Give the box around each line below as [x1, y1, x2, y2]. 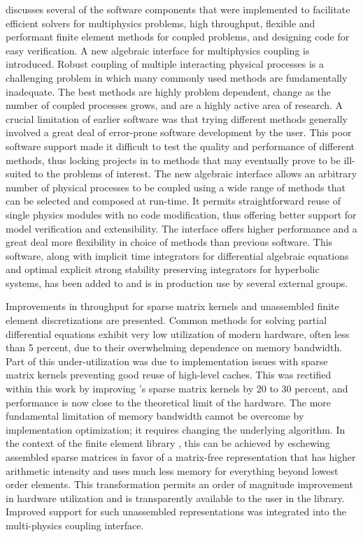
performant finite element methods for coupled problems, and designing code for [6, 29, 350, 44]
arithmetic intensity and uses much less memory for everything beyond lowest [6, 463, 339, 478]
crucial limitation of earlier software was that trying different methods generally [6, 111, 348, 126]
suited [6, 166, 31, 181]
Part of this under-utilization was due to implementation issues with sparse [6, 353, 328, 368]
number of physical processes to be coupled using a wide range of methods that [6, 179, 346, 194]
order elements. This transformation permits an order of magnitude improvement [6, 477, 353, 492]
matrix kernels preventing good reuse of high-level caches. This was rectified [6, 367, 332, 382]
